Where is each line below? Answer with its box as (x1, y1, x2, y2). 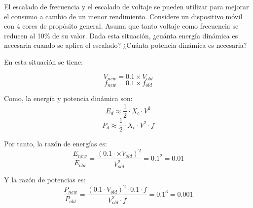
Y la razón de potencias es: (4, 174, 86, 185)
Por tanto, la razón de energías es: (4, 139, 107, 149)
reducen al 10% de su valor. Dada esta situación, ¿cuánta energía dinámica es (4, 30, 238, 40)
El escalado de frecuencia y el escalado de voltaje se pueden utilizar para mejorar (4, 1, 249, 11)
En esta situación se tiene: (4, 56, 83, 67)
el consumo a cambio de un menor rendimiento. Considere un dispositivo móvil (4, 11, 243, 21)
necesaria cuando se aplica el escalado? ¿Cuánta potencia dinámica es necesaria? (4, 40, 247, 50)
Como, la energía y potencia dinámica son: (4, 93, 133, 104)
